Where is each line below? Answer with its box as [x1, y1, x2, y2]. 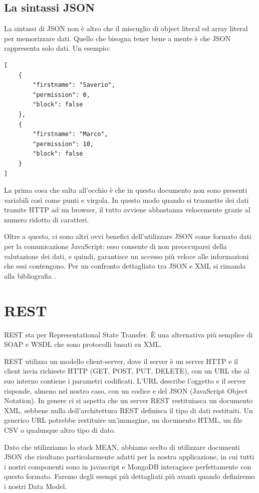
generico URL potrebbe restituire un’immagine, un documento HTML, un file [4, 415, 242, 425]
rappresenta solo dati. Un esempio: [4, 43, 110, 53]
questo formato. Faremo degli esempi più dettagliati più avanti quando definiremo [4, 471, 255, 481]
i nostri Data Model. [4, 480, 67, 491]
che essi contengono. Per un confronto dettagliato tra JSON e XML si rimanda [4, 261, 246, 271]
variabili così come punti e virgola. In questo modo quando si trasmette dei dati [4, 194, 249, 205]
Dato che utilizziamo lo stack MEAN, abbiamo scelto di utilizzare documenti [4, 441, 240, 452]
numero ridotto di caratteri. [4, 214, 89, 224]
